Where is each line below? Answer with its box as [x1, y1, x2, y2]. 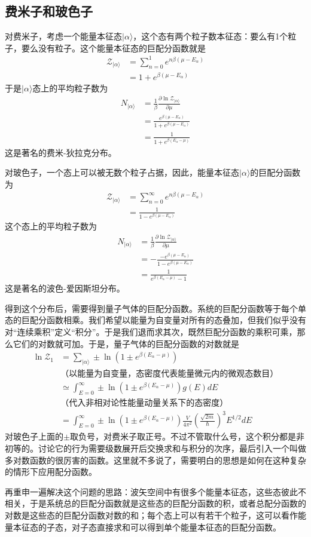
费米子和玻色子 [5, 2, 93, 20]
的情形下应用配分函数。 [5, 465, 97, 478]
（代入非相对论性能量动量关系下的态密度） [60, 398, 228, 407]
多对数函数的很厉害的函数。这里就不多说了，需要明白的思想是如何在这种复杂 [5, 453, 306, 466]
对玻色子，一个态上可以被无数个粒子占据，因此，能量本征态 [5, 166, 239, 179]
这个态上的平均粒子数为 [5, 220, 97, 232]
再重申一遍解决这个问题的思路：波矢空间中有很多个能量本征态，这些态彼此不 [5, 485, 306, 498]
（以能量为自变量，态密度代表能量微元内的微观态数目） [60, 369, 279, 378]
